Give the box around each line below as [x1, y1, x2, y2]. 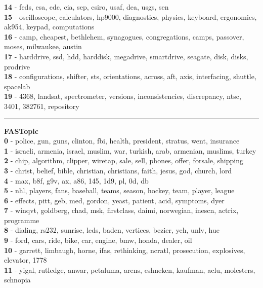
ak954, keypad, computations [4, 21, 95, 32]
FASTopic [4, 125, 38, 136]
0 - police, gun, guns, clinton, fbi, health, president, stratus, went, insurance [4, 135, 240, 146]
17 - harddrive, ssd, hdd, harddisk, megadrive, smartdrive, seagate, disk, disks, [4, 51, 248, 61]
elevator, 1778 [4, 255, 47, 265]
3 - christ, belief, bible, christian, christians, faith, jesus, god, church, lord [4, 165, 232, 175]
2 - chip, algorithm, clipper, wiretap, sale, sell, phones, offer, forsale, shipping [4, 155, 244, 166]
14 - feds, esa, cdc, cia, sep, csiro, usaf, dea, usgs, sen [4, 2, 169, 12]
